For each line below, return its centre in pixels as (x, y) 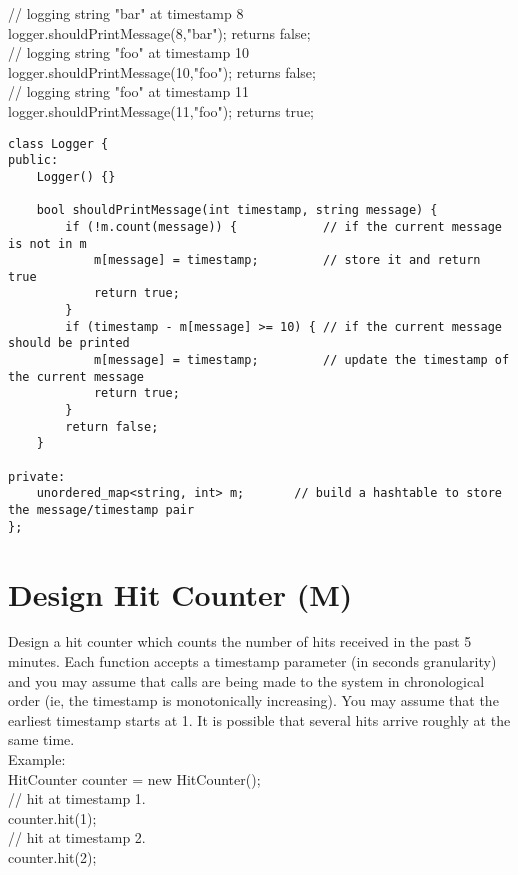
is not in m (47, 243)
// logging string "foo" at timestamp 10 (128, 52)
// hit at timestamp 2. (77, 837)
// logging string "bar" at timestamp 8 (126, 13)
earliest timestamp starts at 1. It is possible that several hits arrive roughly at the (259, 719)
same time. (41, 739)
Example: (37, 759)
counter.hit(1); (52, 817)
